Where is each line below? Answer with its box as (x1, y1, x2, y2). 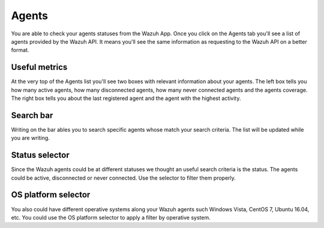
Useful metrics (11, 62, 68, 72)
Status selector (11, 150, 70, 160)
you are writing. (11, 135, 50, 142)
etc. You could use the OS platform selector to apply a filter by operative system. (11, 214, 211, 221)
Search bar (11, 110, 53, 120)
